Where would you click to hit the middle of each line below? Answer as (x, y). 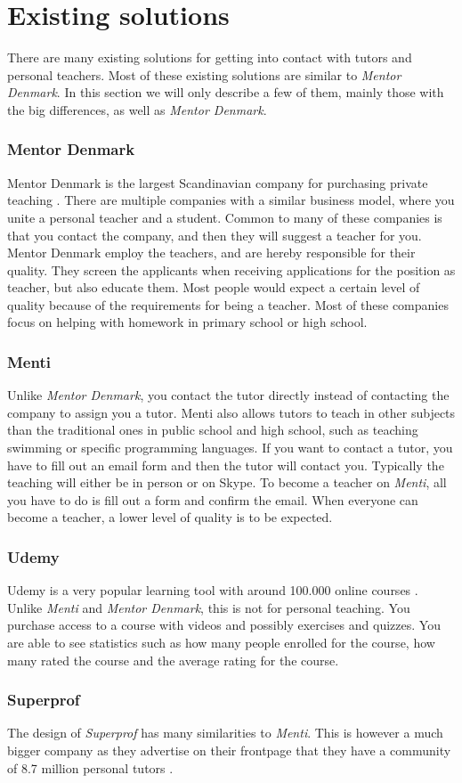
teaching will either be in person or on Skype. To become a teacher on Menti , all (227, 482)
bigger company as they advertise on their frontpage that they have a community (229, 750)
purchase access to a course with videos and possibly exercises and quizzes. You (224, 625)
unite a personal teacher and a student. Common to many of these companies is (225, 217)
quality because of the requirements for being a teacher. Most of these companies (228, 304)
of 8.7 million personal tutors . (90, 767)
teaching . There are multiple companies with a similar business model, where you (231, 200)
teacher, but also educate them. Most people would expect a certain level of (214, 287)
